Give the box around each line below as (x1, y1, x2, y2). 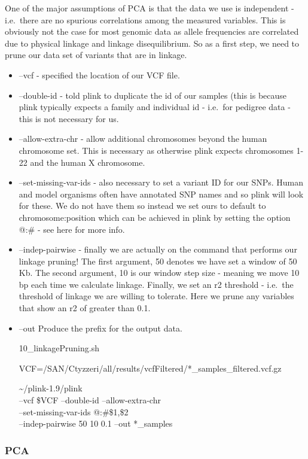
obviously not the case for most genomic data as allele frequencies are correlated (5, 25, 299, 38)
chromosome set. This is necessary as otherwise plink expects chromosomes (19, 144, 294, 156)
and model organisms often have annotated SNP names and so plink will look (19, 187, 304, 200)
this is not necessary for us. (19, 112, 119, 124)
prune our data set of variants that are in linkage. (5, 48, 187, 61)
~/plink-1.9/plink (19, 382, 83, 394)
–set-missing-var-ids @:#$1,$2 (19, 405, 129, 418)
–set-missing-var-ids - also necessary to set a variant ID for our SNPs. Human (19, 176, 304, 189)
